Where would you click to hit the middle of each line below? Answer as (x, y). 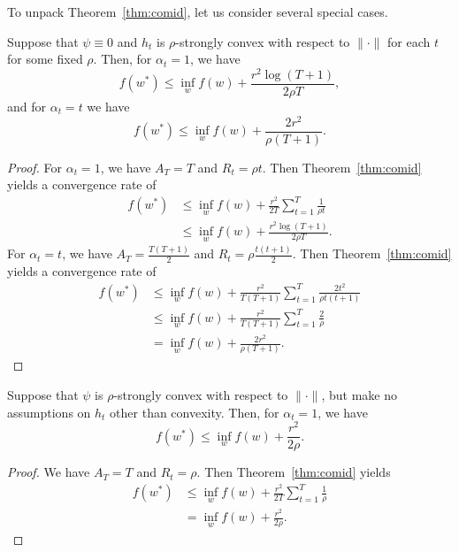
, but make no (359, 394)
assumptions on (49, 412)
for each (409, 41)
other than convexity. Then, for (195, 412)
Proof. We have (49, 472)
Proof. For (35, 167)
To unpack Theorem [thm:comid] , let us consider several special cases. (198, 11)
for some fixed (45, 59)
